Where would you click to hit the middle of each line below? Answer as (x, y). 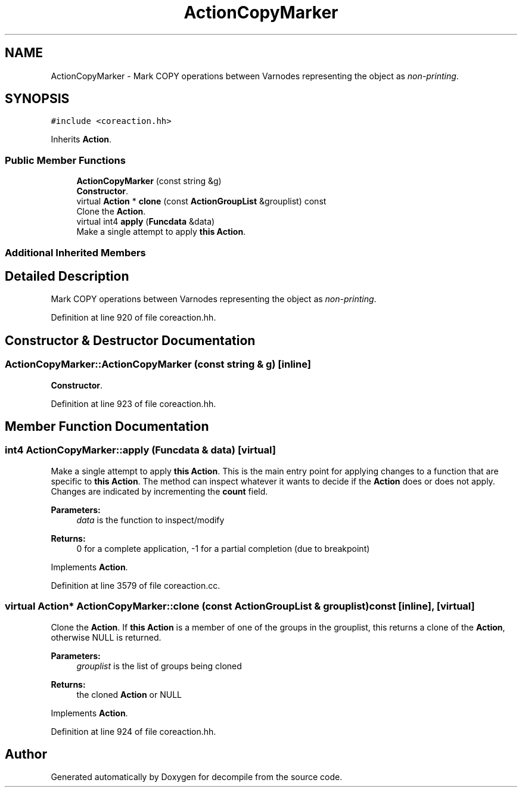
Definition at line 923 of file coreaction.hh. (133, 403)
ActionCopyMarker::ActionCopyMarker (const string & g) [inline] (158, 364)
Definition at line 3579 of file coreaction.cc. (136, 585)
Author (26, 754)
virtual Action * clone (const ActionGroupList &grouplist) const (201, 201)
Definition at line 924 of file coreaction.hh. (133, 731)
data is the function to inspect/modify (150, 520)
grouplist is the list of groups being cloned (159, 666)
